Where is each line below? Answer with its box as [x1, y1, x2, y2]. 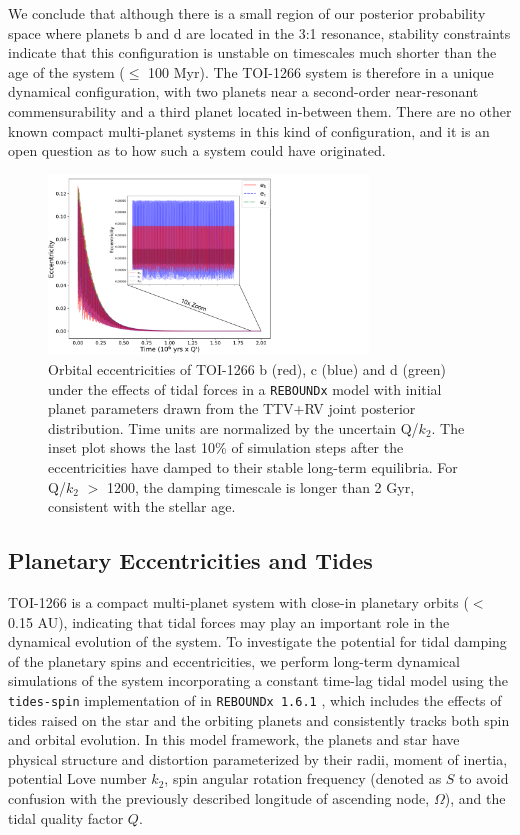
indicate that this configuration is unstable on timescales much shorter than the [8, 42, 497, 63]
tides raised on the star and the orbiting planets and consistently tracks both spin [8, 709, 510, 730]
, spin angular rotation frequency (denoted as [164, 768, 442, 789]
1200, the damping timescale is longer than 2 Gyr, [106, 476, 415, 497]
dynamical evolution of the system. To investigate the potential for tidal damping [8, 631, 507, 652]
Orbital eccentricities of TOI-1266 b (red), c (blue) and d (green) [48, 359, 447, 380]
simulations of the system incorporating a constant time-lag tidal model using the [8, 670, 508, 691]
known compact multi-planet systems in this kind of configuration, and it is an [8, 120, 490, 141]
